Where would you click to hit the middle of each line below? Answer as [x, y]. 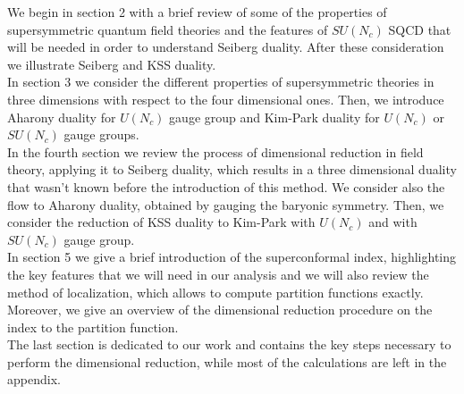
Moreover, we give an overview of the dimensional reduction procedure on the [220, 310]
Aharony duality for [62, 117]
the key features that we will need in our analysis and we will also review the [218, 274]
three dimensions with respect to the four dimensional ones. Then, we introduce [226, 99]
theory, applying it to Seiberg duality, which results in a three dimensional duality [232, 169]
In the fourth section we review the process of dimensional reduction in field [215, 151]
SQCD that [420, 29]
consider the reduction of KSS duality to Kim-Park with [161, 222]
